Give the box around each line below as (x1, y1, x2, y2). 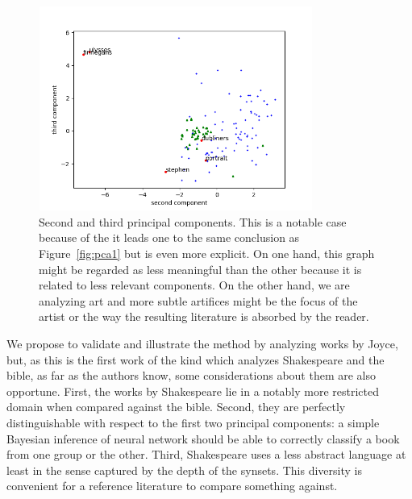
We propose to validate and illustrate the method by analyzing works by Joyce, (6, 335, 398, 351)
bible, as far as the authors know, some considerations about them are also (6, 367, 377, 384)
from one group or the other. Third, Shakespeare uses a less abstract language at (6, 446, 406, 463)
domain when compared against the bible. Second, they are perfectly (6, 398, 346, 415)
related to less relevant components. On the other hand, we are (39, 277, 350, 293)
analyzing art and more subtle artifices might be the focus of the (39, 292, 358, 309)
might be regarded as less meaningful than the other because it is (39, 260, 362, 277)
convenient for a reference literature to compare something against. (6, 477, 338, 494)
